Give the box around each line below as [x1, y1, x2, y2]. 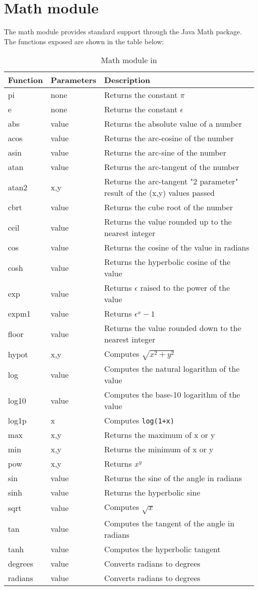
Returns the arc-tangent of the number [104, 161, 240, 173]
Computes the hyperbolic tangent [104, 543, 221, 555]
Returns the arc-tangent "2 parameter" [104, 175, 238, 187]
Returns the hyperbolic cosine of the [104, 256, 231, 268]
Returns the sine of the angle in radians [104, 472, 242, 484]
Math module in [101, 54, 157, 66]
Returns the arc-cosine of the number [104, 132, 234, 144]
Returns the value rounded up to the [104, 216, 232, 228]
